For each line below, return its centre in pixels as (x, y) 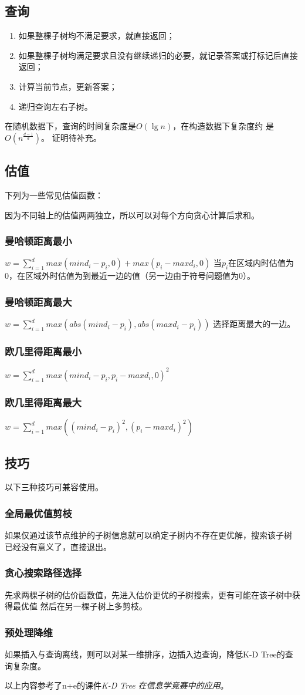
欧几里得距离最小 (43, 351)
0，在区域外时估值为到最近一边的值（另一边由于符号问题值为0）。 (130, 276)
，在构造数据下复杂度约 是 (223, 126)
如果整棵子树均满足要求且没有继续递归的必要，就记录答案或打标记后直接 (158, 55)
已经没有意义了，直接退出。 (58, 546)
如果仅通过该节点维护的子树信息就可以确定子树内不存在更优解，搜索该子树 (148, 535)
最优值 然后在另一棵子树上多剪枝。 (80, 606)
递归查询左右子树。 (55, 106)
